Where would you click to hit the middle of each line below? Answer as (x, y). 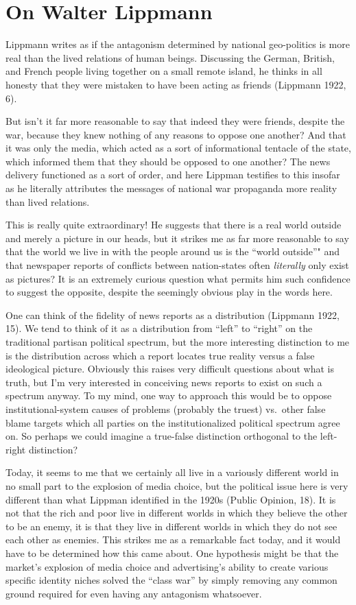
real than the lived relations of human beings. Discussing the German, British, (170, 57)
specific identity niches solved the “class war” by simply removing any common (171, 580)
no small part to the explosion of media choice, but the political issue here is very (177, 485)
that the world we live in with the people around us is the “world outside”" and (173, 251)
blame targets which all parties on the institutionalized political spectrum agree (173, 422)
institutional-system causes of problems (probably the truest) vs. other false (166, 408)
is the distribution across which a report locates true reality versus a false (160, 355)
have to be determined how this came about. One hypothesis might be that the (172, 553)
